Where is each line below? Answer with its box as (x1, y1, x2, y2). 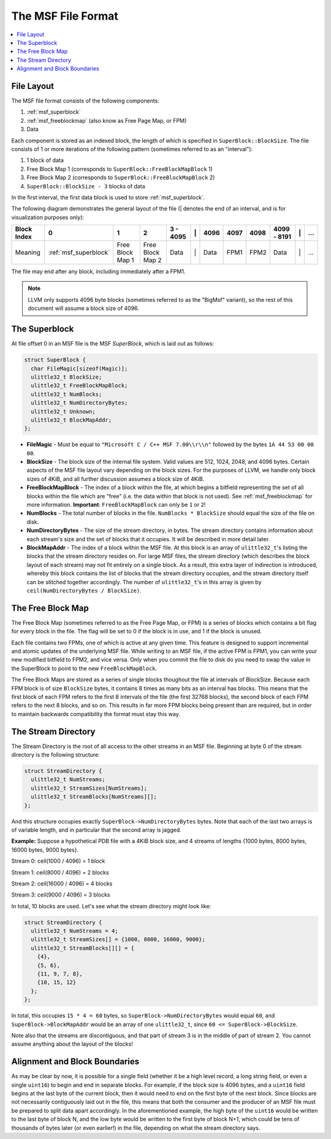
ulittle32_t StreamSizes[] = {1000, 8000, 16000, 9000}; (31, 936, 205, 943)
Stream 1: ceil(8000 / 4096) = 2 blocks (11, 868, 110, 876)
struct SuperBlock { (24, 357, 86, 363)
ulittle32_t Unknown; (31, 408, 96, 415)
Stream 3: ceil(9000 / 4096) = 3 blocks (11, 891, 110, 898)
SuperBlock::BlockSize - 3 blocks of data (26, 182, 145, 190)
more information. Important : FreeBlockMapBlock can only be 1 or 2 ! (26, 501, 206, 508)
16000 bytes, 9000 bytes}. (11, 846, 79, 853)
